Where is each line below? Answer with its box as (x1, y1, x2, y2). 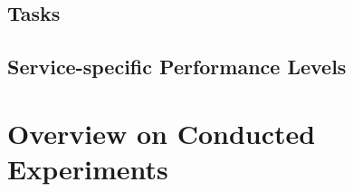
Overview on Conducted (7, 114, 316, 151)
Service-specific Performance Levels (7, 53, 347, 81)
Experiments (7, 149, 168, 187)
